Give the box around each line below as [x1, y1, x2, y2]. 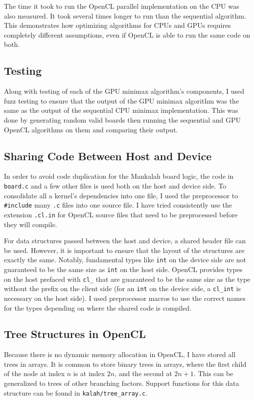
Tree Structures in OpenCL [4, 326, 146, 341]
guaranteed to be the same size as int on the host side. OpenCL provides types [4, 264, 243, 274]
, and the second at [115, 368, 172, 379]
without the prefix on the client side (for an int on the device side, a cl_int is [4, 283, 241, 294]
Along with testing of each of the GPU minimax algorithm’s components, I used [4, 86, 245, 96]
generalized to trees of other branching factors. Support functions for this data [4, 378, 239, 388]
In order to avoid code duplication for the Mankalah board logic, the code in [4, 171, 234, 181]
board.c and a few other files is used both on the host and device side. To [4, 180, 227, 190]
